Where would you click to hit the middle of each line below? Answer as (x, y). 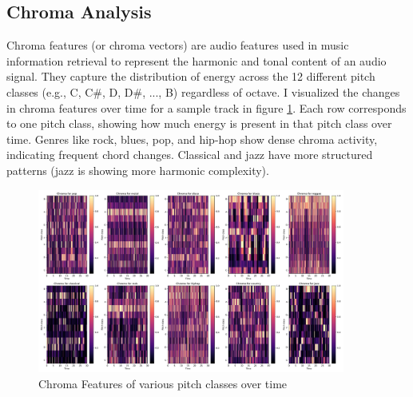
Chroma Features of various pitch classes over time (163, 383)
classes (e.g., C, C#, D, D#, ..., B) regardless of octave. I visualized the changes (203, 91)
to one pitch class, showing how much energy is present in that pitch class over (199, 123)
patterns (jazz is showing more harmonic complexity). (138, 170)
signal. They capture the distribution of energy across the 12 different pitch (191, 76)
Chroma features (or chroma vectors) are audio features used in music (178, 45)
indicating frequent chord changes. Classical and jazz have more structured (190, 155)
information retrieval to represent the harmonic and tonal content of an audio (197, 60)
